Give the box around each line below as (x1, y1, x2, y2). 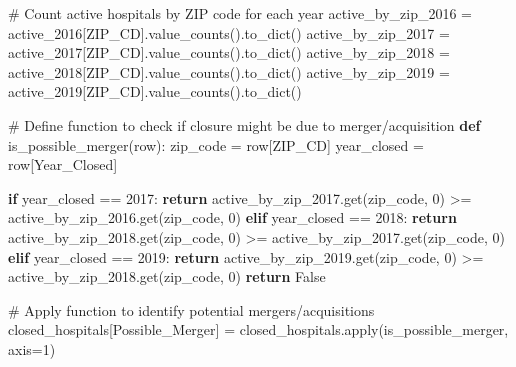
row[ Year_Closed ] (8, 154, 118, 175)
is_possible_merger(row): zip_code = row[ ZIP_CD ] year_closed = (8, 134, 424, 155)
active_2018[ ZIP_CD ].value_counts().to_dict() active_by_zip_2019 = (8, 61, 450, 82)
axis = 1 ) (8, 338, 56, 359)
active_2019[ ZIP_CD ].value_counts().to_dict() (8, 81, 302, 102)
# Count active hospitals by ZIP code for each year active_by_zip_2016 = (8, 3, 472, 23)
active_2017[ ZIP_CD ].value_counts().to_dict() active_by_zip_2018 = (8, 42, 450, 63)
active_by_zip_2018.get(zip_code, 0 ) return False (8, 266, 326, 287)
